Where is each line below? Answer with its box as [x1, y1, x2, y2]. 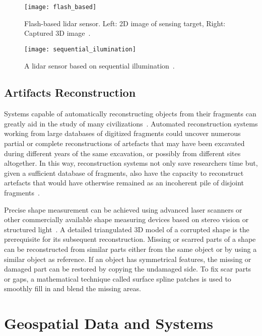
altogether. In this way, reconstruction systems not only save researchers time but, [4, 158, 258, 168]
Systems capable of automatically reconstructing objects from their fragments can [4, 108, 256, 119]
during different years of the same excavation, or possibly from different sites [4, 148, 241, 158]
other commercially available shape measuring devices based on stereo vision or [4, 214, 249, 225]
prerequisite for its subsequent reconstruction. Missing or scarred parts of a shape [4, 234, 256, 244]
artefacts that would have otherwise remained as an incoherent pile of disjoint [4, 177, 244, 188]
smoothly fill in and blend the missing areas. [4, 283, 141, 294]
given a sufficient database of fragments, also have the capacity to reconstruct [4, 167, 244, 178]
